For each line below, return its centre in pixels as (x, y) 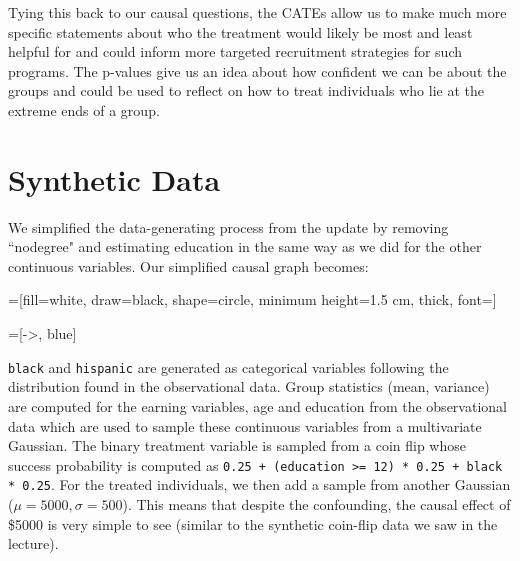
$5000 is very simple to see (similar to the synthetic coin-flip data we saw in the (253, 523)
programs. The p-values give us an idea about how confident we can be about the (257, 70)
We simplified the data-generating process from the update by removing (228, 226)
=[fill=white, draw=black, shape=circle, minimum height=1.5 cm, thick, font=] (252, 299)
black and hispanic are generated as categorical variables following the (228, 366)
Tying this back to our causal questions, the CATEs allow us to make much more (257, 12)
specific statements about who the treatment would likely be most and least (240, 31)
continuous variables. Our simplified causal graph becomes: (188, 265)
